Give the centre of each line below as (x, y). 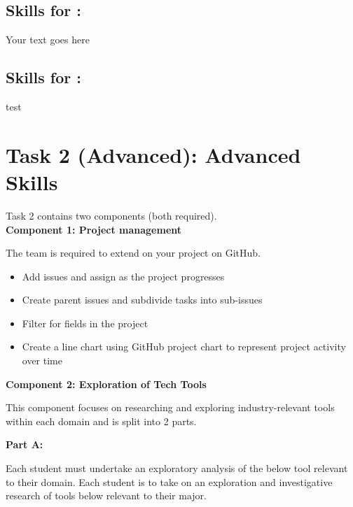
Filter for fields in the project (85, 323)
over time (42, 360)
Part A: (25, 444)
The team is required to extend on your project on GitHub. (133, 253)
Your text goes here (48, 40)
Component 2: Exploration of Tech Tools (106, 384)
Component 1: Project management (94, 229)
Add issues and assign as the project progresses (123, 276)
